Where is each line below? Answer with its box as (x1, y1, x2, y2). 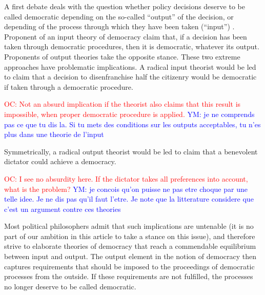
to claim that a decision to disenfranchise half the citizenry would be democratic (4, 71, 257, 82)
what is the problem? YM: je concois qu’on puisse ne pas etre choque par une (4, 183, 248, 194)
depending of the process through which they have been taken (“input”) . (4, 21, 235, 32)
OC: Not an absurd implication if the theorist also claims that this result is (4, 99, 241, 109)
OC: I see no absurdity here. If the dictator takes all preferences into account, (4, 173, 248, 184)
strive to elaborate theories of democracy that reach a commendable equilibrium (4, 241, 256, 251)
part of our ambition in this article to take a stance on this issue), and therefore (4, 230, 255, 241)
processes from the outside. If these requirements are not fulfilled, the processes (4, 271, 253, 282)
